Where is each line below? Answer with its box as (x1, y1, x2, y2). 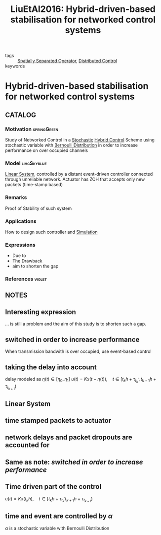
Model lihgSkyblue (5, 160, 47, 167)
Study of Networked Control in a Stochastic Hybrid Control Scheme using (5, 137, 155, 143)
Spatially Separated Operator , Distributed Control (17, 58, 118, 64)
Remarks (5, 194, 27, 201)
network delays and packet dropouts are (5, 433, 132, 442)
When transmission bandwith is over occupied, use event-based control (5, 348, 152, 354)
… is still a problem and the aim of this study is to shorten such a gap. (5, 321, 147, 327)
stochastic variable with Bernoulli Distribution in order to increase (5, 142, 138, 148)
